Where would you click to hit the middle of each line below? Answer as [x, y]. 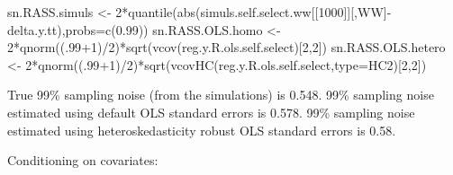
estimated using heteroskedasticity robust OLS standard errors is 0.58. [202, 130]
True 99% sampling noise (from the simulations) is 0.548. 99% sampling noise [221, 95]
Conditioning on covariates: [83, 160]
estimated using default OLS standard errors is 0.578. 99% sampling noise [211, 112]
